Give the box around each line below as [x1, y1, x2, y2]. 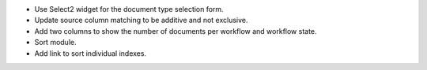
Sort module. [34, 38, 77, 47]
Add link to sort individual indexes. [34, 48, 146, 58]
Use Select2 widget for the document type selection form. [34, 5, 225, 13]
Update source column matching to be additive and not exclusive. [34, 16, 248, 25]
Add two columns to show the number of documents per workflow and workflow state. [34, 26, 317, 35]
